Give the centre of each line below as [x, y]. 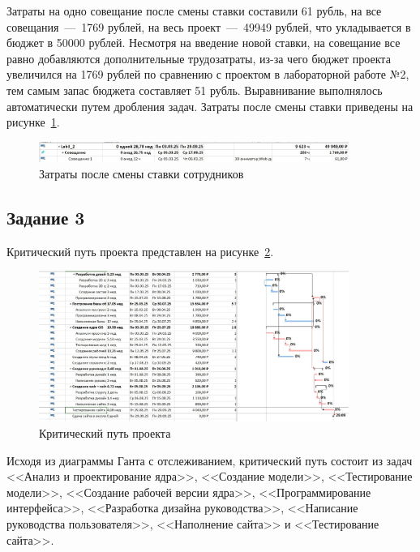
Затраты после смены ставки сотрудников [141, 174]
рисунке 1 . [33, 122]
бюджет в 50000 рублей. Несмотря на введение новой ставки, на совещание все [204, 43]
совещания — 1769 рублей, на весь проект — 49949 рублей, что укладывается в [209, 26]
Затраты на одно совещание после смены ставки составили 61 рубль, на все [194, 11]
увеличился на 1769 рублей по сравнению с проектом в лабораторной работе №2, [208, 74]
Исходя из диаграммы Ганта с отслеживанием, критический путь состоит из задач [210, 460]
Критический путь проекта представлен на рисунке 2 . [140, 251]
